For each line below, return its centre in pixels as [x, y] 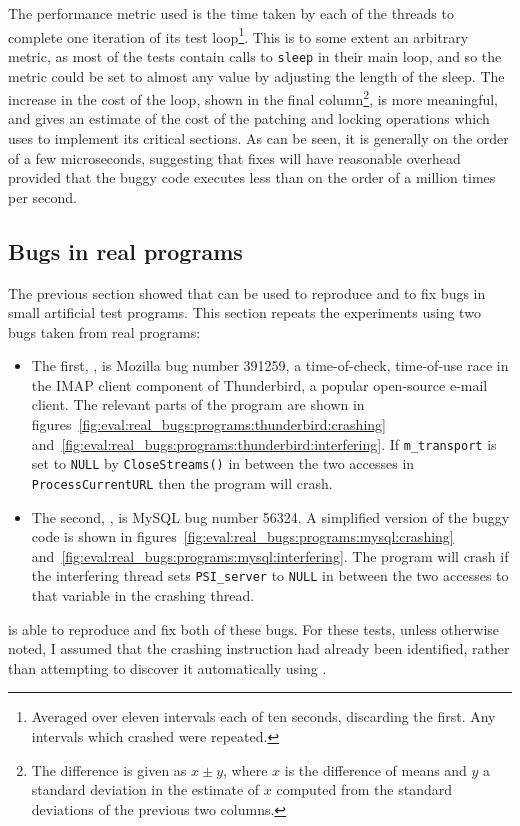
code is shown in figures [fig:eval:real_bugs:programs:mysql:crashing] [242, 536]
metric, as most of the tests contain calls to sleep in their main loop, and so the [255, 55]
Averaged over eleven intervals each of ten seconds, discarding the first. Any [263, 716]
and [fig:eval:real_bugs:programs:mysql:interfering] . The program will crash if [270, 555]
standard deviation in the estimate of [145, 789]
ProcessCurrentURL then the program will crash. [182, 482]
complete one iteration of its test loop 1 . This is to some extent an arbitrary [238, 35]
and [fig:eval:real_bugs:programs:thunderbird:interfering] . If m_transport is [264, 443]
